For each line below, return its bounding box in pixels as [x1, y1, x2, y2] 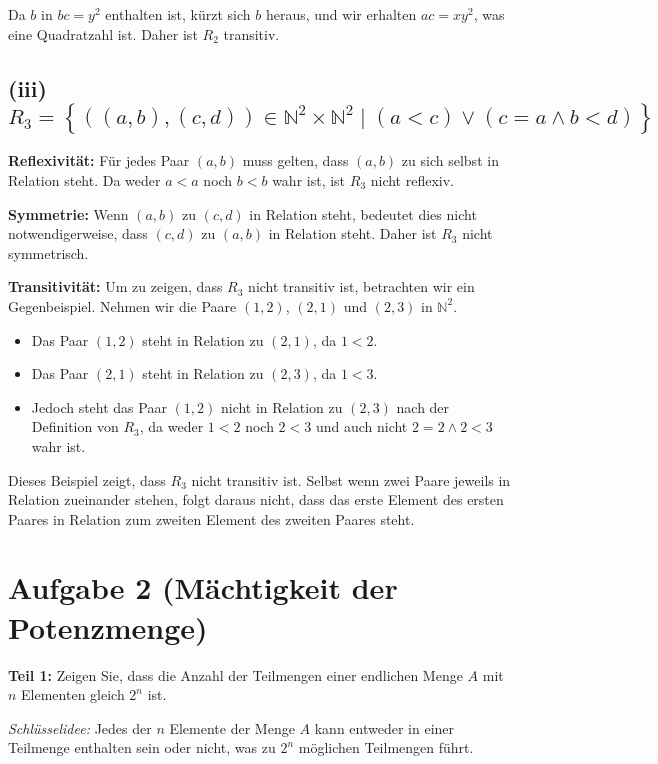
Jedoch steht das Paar [31, 396, 167, 417]
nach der [396, 396, 450, 417]
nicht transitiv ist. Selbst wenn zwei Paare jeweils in [191, 469, 511, 490]
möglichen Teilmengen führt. [298, 737, 474, 758]
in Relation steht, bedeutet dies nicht [249, 203, 477, 224]
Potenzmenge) [8, 606, 208, 647]
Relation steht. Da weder [8, 169, 161, 190]
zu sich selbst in [401, 150, 499, 171]
